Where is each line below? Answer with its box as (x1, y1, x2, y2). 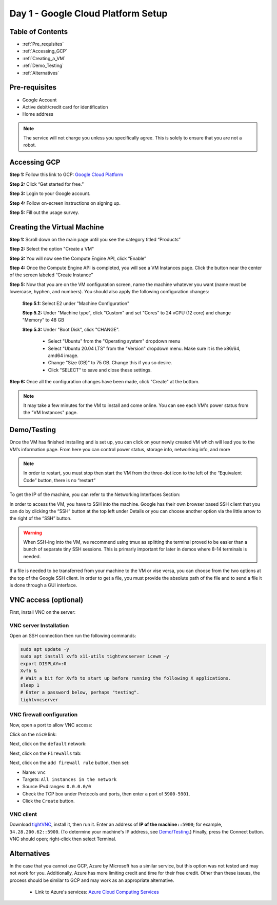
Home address (22, 111, 54, 117)
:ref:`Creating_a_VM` (22, 55, 66, 61)
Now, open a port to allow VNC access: (9, 722, 92, 728)
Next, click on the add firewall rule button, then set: (9, 759, 130, 766)
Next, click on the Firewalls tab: (9, 750, 82, 756)
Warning (23, 529, 42, 536)
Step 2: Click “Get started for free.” (9, 181, 84, 187)
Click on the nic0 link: (9, 731, 57, 737)
